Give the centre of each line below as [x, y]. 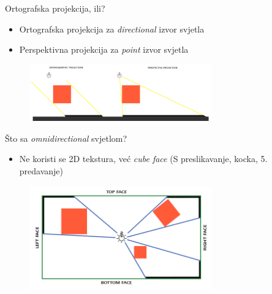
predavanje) [41, 170]
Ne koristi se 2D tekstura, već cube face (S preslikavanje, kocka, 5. [143, 159]
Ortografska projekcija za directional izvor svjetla [112, 29]
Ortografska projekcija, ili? [55, 8]
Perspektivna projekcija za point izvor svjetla [104, 49]
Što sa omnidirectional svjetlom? [66, 138]
